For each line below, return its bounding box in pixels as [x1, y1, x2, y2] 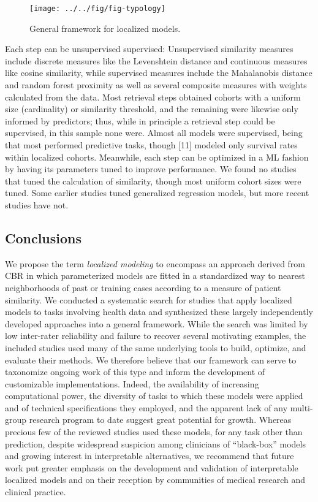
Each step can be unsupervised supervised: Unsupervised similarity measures [5, 42, 293, 55]
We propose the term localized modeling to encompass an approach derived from [5, 257, 306, 270]
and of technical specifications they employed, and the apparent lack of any [5, 401, 288, 414]
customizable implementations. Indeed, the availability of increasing [5, 377, 259, 390]
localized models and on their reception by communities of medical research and [5, 473, 305, 486]
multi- [290, 401, 313, 414]
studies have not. [5, 198, 69, 211]
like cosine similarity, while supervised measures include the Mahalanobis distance [5, 66, 312, 79]
